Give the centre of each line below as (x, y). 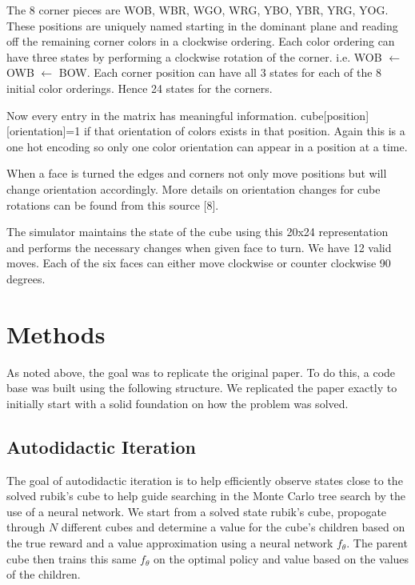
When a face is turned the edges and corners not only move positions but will (197, 173)
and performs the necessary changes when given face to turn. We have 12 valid (199, 247)
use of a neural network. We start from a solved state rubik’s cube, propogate (197, 511)
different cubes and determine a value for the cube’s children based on (233, 527)
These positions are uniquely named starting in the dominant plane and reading (202, 25)
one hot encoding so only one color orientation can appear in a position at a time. (207, 146)
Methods (56, 333)
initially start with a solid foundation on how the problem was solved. (178, 403)
